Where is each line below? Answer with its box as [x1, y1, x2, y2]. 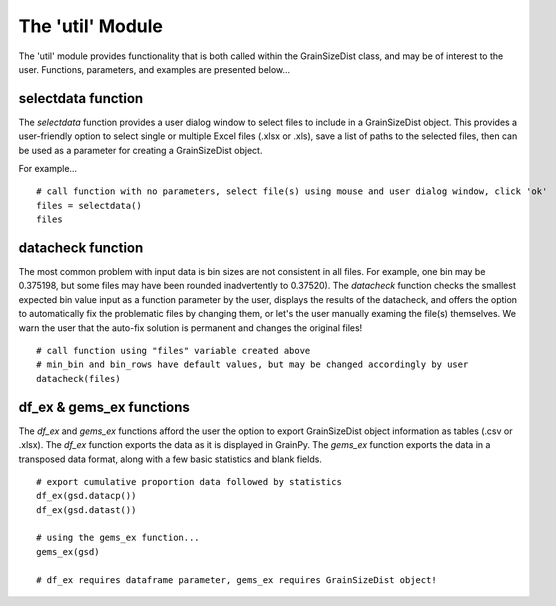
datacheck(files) [36, 373, 121, 384]
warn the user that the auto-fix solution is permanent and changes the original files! [18, 321, 363, 334]
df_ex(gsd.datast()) [36, 504, 137, 515]
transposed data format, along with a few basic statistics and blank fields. [18, 453, 322, 465]
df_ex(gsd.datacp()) [36, 490, 137, 502]
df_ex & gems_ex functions [18, 398, 190, 415]
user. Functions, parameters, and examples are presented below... [18, 63, 291, 75]
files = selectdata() [36, 200, 142, 211]
